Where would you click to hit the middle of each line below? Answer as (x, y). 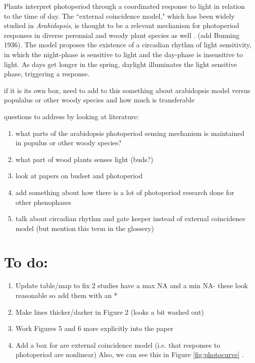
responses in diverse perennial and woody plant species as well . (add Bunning (122, 35)
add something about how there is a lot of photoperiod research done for (125, 192)
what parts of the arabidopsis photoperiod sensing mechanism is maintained (130, 133)
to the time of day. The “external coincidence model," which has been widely (119, 16)
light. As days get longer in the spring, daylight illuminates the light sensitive (121, 64)
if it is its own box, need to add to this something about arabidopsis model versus (127, 90)
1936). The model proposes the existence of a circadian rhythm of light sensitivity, (128, 45)
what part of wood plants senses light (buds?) (84, 159)
